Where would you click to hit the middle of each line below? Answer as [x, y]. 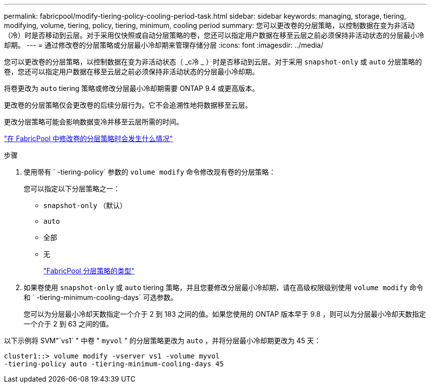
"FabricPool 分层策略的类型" [89, 271]
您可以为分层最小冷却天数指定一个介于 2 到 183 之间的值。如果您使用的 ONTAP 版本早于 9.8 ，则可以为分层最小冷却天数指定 [225, 314]
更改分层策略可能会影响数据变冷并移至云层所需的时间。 [93, 122]
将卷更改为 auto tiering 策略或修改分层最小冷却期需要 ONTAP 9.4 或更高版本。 [132, 88]
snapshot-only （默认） [85, 205]
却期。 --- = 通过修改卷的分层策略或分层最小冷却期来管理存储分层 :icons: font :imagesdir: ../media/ [164, 45]
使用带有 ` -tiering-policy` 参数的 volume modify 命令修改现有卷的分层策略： [150, 172]
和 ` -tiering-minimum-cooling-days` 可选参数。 [101, 297]
